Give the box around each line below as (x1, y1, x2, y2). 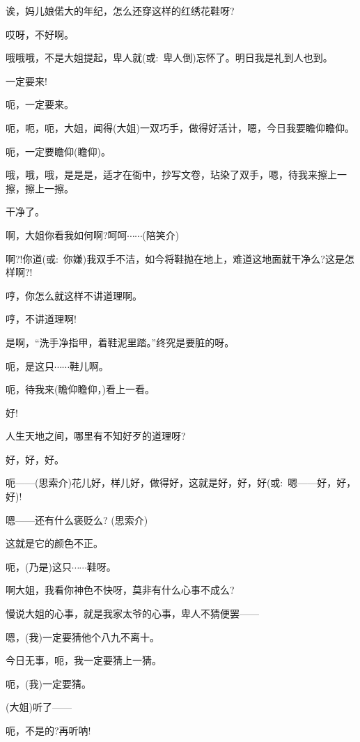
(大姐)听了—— (6, 700, 72, 714)
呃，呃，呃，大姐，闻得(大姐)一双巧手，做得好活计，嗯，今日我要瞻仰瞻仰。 (6, 120, 354, 134)
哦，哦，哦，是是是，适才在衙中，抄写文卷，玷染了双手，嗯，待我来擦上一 (6, 167, 347, 182)
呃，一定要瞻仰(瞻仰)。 (6, 144, 111, 158)
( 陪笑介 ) (142, 227, 180, 242)
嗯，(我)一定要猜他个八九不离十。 (6, 629, 159, 644)
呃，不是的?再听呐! (6, 723, 91, 737)
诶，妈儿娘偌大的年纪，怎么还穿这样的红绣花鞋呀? (6, 3, 235, 17)
